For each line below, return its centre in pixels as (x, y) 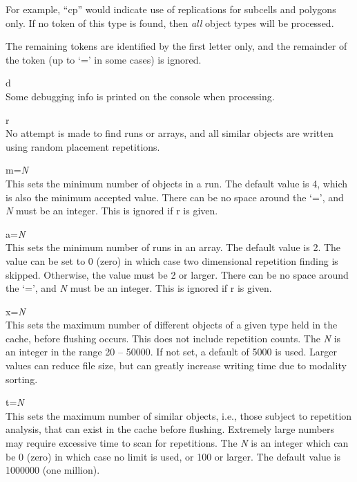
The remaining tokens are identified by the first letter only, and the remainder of (176, 46)
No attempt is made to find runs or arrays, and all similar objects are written (170, 133)
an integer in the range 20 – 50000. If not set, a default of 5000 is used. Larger (172, 352)
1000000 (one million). (53, 470)
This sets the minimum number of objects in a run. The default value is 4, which (177, 183)
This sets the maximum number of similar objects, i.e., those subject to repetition (179, 415)
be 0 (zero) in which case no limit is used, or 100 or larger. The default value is (173, 456)
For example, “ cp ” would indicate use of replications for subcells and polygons (171, 9)
